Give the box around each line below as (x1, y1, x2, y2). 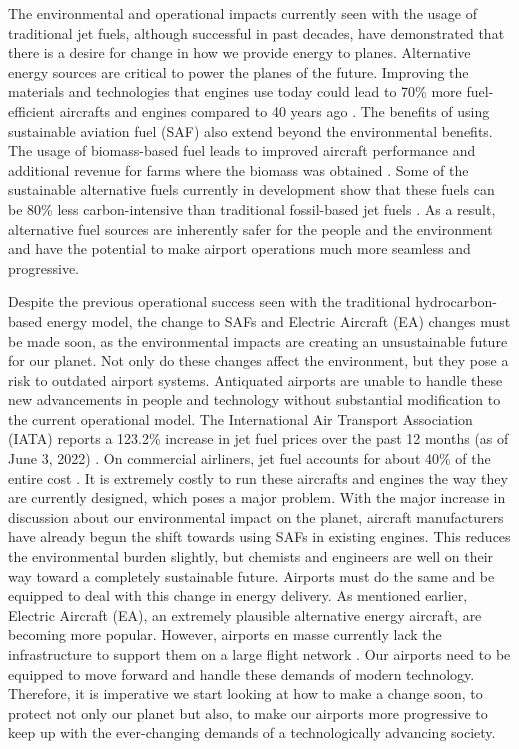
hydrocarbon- (415, 291, 497, 312)
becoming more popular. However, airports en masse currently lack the (8, 624, 442, 645)
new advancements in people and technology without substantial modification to (8, 389, 501, 410)
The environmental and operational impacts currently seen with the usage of (8, 3, 477, 23)
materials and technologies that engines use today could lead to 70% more (8, 81, 462, 102)
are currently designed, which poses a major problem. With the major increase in (8, 487, 506, 508)
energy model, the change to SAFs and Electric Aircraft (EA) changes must (46, 310, 511, 331)
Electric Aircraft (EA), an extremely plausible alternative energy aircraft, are (8, 604, 482, 625)
